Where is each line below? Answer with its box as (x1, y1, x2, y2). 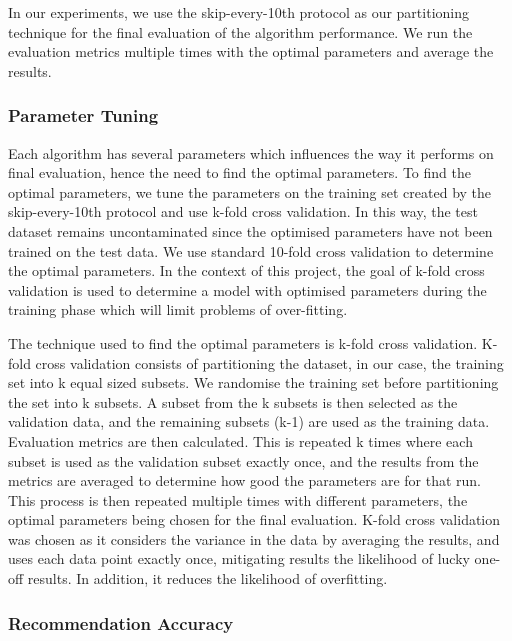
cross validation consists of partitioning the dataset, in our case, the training (35, 352, 504, 373)
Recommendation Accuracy (8, 610, 234, 635)
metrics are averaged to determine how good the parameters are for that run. (8, 470, 481, 491)
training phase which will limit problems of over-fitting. (8, 299, 348, 320)
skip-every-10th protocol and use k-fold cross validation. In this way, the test (8, 201, 478, 222)
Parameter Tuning (8, 103, 159, 128)
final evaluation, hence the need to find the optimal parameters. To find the (8, 162, 471, 183)
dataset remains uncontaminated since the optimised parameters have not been (8, 220, 493, 241)
